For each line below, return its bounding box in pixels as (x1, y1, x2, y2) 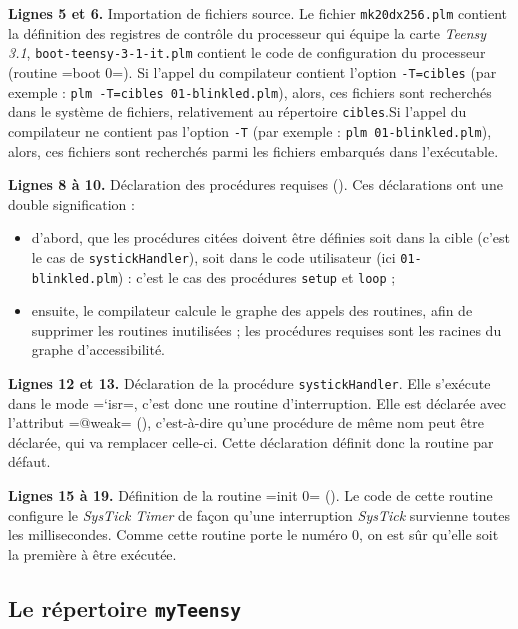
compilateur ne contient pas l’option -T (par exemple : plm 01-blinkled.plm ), (8, 120, 492, 141)
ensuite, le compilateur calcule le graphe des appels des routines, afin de (31, 300, 473, 321)
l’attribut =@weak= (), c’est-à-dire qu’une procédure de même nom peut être (8, 412, 484, 433)
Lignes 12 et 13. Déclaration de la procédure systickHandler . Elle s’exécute (8, 373, 491, 393)
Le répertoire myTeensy (8, 592, 241, 623)
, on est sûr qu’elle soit (359, 524, 499, 545)
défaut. (8, 451, 51, 472)
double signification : (8, 193, 135, 214)
